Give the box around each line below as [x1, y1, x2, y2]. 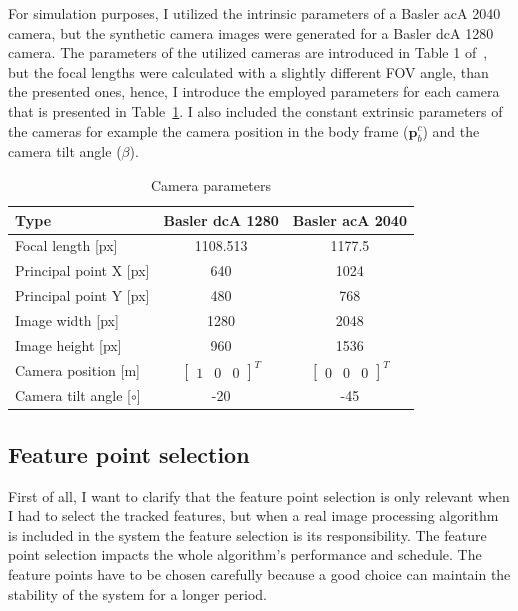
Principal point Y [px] [15, 285, 150, 306]
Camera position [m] [15, 360, 140, 381]
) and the [422, 120, 480, 141]
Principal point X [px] [15, 260, 150, 281]
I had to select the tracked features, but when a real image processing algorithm [8, 505, 499, 526]
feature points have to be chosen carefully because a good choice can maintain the [8, 564, 511, 585]
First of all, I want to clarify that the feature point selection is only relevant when [8, 485, 510, 506]
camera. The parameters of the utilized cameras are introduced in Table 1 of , [8, 42, 488, 63]
